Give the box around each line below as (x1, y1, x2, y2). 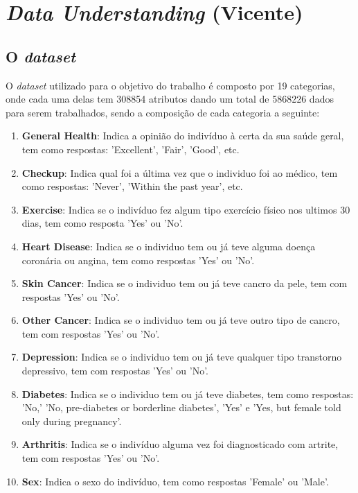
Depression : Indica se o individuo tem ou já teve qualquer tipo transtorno (21, 349, 342, 364)
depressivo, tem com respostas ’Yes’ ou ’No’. (21, 363, 209, 378)
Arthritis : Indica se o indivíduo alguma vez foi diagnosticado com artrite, (21, 437, 339, 451)
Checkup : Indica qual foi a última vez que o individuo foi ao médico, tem (21, 165, 338, 180)
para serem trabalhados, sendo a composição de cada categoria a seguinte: (6, 105, 320, 119)
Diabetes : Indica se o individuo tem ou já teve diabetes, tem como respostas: (21, 386, 354, 401)
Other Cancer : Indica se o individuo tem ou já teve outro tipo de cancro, (21, 313, 340, 327)
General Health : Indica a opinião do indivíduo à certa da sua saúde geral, (21, 128, 344, 143)
